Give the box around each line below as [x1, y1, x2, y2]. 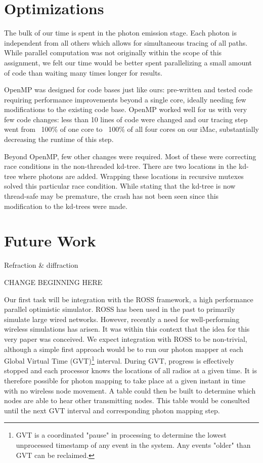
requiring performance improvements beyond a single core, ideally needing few [4, 94, 246, 104]
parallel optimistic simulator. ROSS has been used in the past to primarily [4, 304, 235, 314]
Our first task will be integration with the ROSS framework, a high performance [4, 294, 253, 304]
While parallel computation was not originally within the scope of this [4, 47, 222, 58]
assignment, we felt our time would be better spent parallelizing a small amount [4, 57, 252, 67]
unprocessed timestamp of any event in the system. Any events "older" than [16, 439, 251, 450]
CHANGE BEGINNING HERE [4, 276, 103, 287]
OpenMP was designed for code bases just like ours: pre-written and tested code [4, 84, 253, 95]
